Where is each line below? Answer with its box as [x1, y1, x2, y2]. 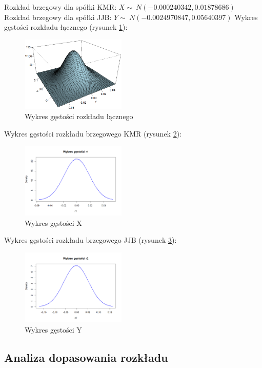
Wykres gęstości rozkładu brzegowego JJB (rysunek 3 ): [4, 235, 177, 245]
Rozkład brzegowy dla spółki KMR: [4, 2, 117, 12]
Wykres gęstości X [25, 217, 82, 228]
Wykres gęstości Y [25, 324, 82, 335]
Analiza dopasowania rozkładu [4, 349, 168, 365]
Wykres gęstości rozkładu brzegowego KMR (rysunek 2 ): [4, 128, 182, 139]
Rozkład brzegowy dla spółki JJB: [4, 11, 112, 22]
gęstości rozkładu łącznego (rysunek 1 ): [4, 22, 128, 32]
